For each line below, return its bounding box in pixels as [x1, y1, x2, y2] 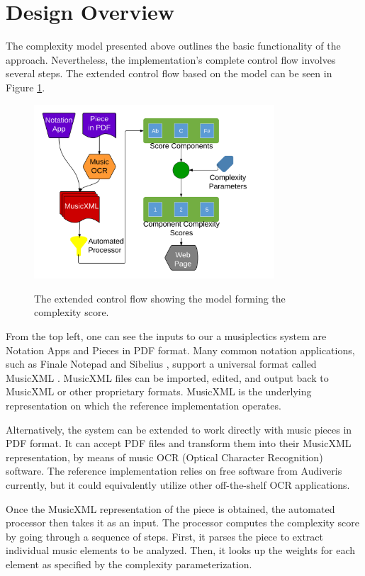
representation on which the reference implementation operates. [6, 398, 281, 413]
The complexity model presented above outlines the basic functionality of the [6, 38, 341, 53]
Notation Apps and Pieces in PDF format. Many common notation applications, [6, 342, 355, 357]
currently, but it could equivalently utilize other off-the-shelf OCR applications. [6, 477, 350, 492]
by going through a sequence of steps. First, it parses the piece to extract [6, 529, 323, 543]
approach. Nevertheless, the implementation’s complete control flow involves [6, 52, 336, 67]
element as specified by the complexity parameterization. [6, 556, 252, 571]
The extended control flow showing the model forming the [34, 290, 286, 305]
